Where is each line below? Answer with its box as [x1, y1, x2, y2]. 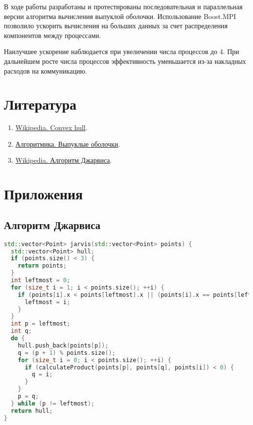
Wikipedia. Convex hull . [15, 122, 88, 133]
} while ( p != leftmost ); [11, 400, 95, 407]
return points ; [18, 262, 67, 270]
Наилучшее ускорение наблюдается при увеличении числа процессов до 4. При [4, 46, 239, 57]
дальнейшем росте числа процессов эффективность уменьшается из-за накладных [4, 56, 246, 66]
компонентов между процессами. [4, 30, 101, 40]
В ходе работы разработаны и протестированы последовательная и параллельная [4, 1, 243, 11]
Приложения [4, 184, 83, 204]
